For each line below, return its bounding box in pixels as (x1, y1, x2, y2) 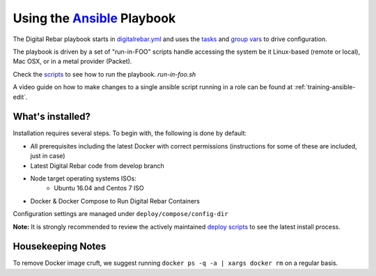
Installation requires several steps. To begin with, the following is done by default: (13, 129, 247, 137)
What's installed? (13, 111, 91, 123)
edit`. (13, 93, 28, 101)
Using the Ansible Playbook (13, 10, 176, 26)
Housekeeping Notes (13, 240, 107, 252)
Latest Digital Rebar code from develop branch (30, 161, 164, 170)
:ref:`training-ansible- (294, 83, 356, 91)
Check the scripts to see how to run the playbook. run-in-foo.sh (13, 70, 196, 78)
